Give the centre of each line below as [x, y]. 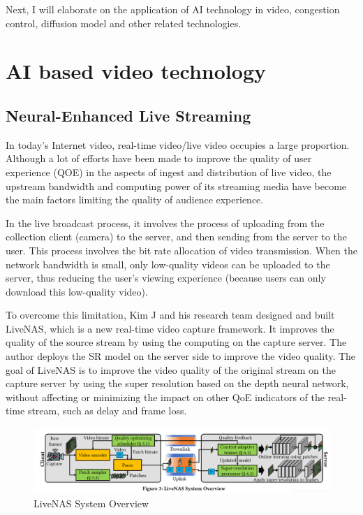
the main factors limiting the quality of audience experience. [135, 200]
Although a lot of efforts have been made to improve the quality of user [159, 158]
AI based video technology [136, 71]
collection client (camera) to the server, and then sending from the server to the [176, 237]
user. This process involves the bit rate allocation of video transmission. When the [181, 250]
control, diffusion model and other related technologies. [124, 23]
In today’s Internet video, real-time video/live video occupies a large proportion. [178, 144]
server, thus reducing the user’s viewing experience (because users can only [166, 278]
